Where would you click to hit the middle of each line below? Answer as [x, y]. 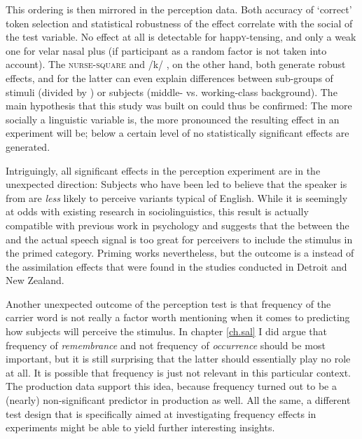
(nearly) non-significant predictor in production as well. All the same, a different [178, 400]
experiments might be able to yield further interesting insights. [140, 427]
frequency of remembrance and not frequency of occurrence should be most [166, 345]
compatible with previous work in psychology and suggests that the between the [177, 225]
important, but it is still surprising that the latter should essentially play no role [178, 359]
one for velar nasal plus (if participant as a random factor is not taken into [166, 50]
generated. [28, 146]
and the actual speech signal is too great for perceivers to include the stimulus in [179, 239]
